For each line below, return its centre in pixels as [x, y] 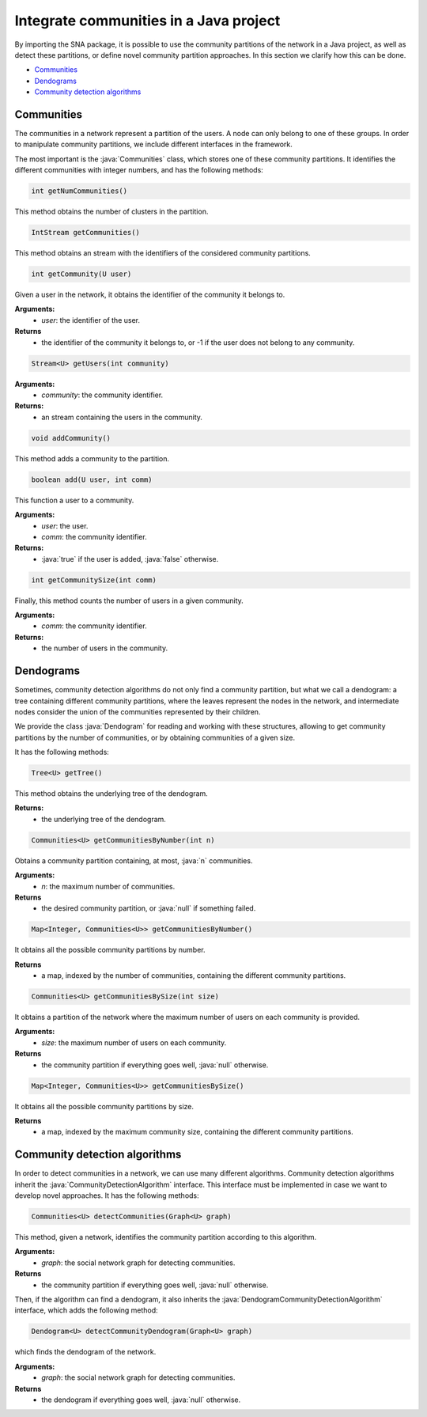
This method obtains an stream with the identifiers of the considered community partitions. [163, 253]
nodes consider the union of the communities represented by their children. [138, 711]
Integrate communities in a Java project [147, 21]
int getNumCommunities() [79, 191]
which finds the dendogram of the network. [85, 1352]
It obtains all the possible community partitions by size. [104, 1106]
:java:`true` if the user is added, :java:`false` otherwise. [130, 559]
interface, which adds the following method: [86, 1310]
